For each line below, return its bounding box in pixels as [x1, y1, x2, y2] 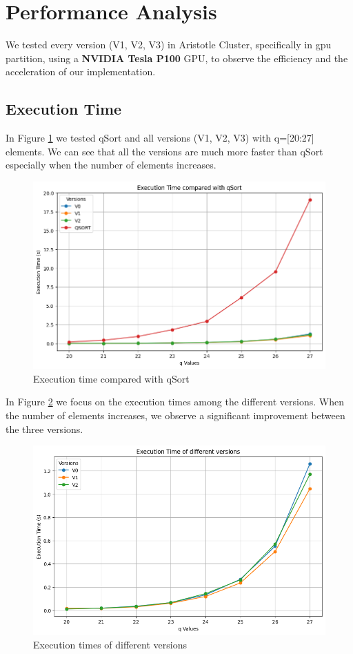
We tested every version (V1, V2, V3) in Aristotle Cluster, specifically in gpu [6, 37, 332, 52]
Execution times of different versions [33, 637, 187, 651]
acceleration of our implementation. [6, 64, 156, 79]
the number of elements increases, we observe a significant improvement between [6, 407, 345, 422]
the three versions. [6, 421, 83, 436]
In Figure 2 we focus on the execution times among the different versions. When [6, 394, 344, 409]
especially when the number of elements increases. [6, 157, 216, 172]
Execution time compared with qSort [33, 371, 190, 385]
